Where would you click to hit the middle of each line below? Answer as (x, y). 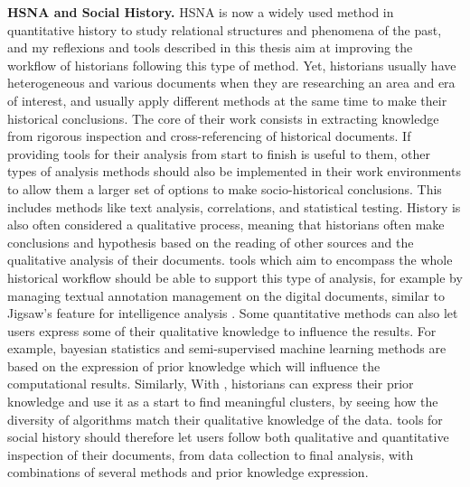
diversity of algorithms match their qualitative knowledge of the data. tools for (225, 419)
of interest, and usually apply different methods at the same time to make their (227, 100)
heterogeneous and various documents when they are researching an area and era (231, 83)
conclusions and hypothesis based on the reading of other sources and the (211, 242)
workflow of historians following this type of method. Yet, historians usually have (232, 65)
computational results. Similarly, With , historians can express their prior (211, 384)
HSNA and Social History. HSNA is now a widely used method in (201, 12)
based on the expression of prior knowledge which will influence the (194, 365)
